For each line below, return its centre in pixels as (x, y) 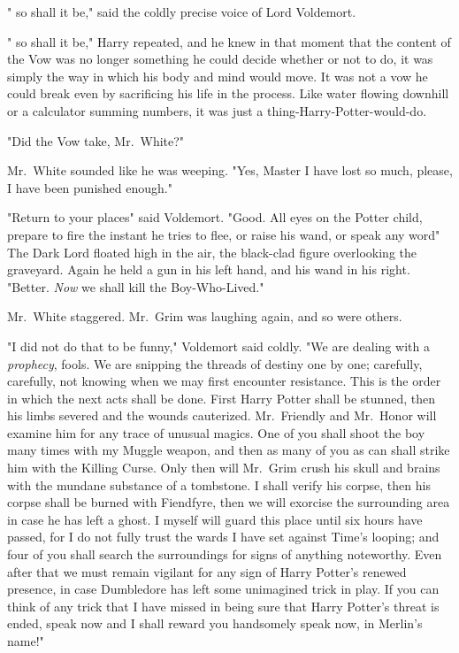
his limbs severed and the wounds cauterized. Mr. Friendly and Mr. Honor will (222, 415)
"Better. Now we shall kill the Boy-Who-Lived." (136, 286)
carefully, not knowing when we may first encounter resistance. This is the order (224, 381)
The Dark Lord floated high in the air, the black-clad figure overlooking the (212, 252)
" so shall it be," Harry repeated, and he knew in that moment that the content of (229, 41)
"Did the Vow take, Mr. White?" (96, 140)
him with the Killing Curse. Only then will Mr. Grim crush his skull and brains (224, 468)
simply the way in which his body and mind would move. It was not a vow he (218, 76)
